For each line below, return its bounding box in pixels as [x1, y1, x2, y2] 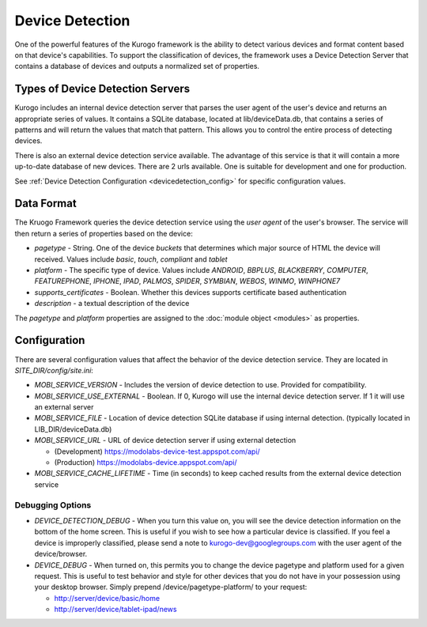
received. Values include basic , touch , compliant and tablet [34, 254, 229, 264]
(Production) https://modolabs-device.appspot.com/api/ [54, 458, 237, 467]
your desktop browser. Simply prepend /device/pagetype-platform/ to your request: [34, 582, 308, 592]
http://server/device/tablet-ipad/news [54, 605, 177, 614]
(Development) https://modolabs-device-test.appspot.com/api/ [54, 447, 260, 456]
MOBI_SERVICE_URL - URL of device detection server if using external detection [34, 436, 297, 445]
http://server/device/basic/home [54, 593, 161, 602]
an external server [34, 402, 94, 412]
